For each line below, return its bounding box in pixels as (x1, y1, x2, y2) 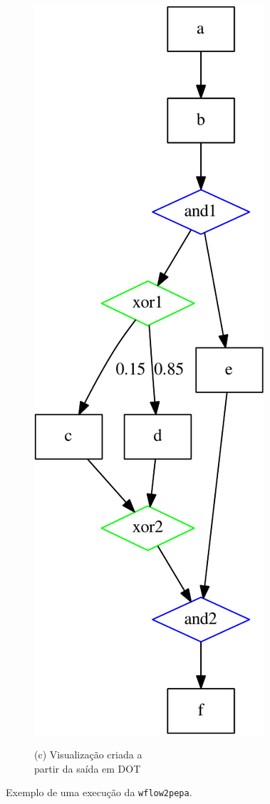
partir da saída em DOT (34, 761, 141, 776)
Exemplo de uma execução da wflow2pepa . (6, 785, 192, 800)
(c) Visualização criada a (34, 747, 142, 762)
